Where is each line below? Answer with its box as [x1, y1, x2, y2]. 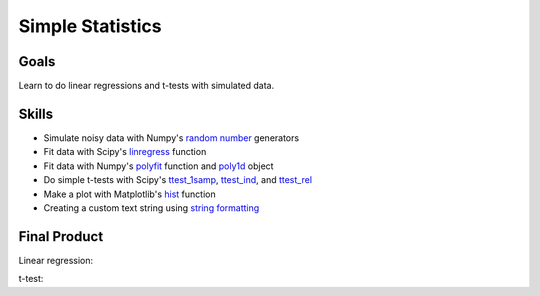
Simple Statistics [18, 15, 162, 37]
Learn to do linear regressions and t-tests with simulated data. [18, 80, 275, 92]
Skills [18, 105, 54, 122]
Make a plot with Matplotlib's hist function [43, 188, 216, 200]
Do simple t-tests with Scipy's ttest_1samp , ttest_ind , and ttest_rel [43, 174, 313, 186]
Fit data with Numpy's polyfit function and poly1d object [43, 160, 274, 172]
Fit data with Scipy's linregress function [43, 146, 207, 158]
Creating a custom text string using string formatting [43, 201, 260, 214]
